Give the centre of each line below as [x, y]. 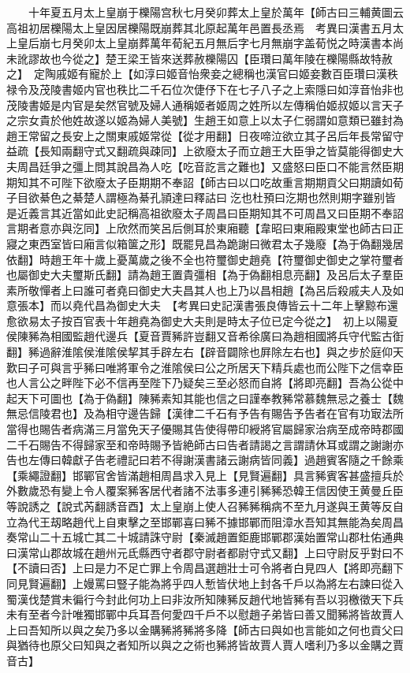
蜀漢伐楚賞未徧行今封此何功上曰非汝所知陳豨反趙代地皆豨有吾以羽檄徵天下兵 [205, 599]
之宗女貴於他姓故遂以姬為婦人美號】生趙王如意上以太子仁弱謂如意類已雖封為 [205, 120]
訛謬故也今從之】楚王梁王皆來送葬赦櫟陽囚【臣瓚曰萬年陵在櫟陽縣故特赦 [205, 58]
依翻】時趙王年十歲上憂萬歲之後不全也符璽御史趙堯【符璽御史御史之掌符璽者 [205, 259]
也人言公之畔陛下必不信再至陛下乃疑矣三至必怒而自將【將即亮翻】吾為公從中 [205, 383]
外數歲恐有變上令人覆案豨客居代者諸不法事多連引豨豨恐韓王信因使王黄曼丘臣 [205, 491]
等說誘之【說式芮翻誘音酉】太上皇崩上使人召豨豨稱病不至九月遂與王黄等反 [199, 506]
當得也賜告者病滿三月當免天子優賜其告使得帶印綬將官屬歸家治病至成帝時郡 [199, 429]
